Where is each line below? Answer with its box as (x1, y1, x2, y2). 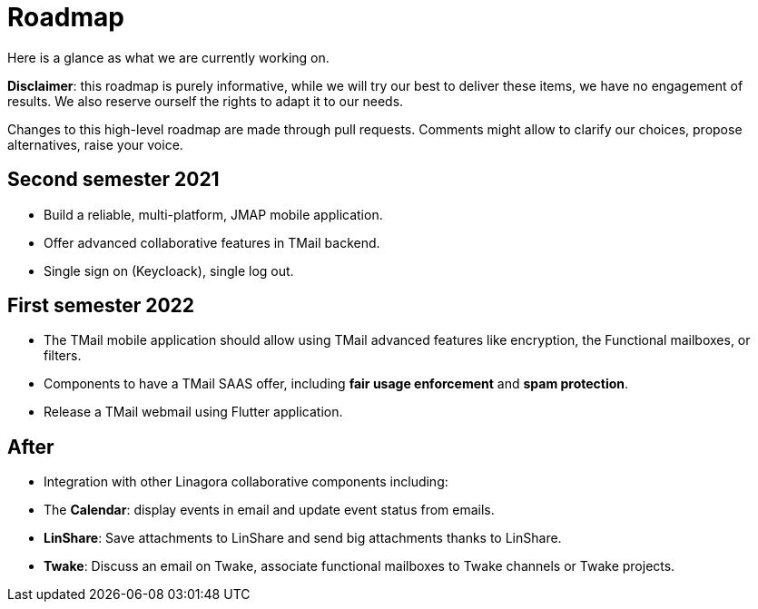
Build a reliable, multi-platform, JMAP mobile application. (44, 206, 383, 222)
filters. (44, 348, 82, 364)
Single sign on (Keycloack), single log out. (44, 262, 294, 279)
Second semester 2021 (7, 168, 220, 192)
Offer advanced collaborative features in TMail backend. (44, 234, 380, 250)
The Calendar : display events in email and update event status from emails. (44, 502, 495, 518)
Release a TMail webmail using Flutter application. (44, 404, 343, 420)
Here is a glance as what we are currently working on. (7, 49, 330, 65)
